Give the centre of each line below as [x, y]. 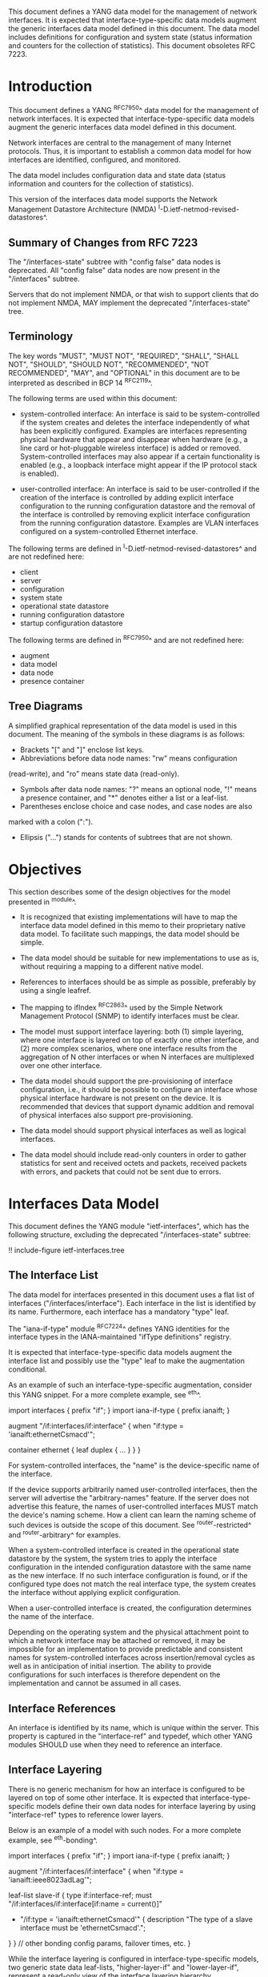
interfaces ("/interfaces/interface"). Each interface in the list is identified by [132, 1303]
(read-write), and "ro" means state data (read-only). [94, 774]
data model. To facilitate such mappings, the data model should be [130, 934]
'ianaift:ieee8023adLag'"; [50, 1879]
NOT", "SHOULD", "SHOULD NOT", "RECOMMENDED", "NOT [109, 364]
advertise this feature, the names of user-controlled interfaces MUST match [133, 1506]
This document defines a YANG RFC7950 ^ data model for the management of [134, 109]
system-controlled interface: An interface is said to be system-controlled [140, 414]
